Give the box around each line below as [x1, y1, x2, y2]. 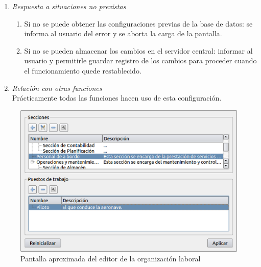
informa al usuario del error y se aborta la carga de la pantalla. [24, 28, 222, 39]
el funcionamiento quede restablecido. [24, 65, 141, 76]
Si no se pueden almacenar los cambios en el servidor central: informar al [24, 45, 253, 56]
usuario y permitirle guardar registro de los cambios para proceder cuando [24, 55, 257, 66]
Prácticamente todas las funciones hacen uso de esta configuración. [12, 92, 222, 103]
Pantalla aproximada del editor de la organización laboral [20, 253, 201, 264]
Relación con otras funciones [12, 82, 102, 93]
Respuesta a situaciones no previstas [12, 1, 126, 11]
